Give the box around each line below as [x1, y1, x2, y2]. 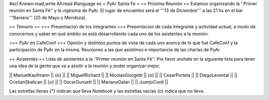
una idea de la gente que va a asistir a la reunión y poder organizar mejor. [9, 63, 160, 69]
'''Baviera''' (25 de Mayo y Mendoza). [9, 14, 87, 20]
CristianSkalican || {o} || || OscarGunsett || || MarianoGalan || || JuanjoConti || [9, 79, 168, 85]
